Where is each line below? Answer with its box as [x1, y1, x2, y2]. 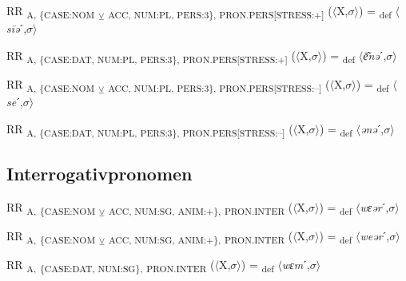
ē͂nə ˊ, [363, 46, 387, 63]
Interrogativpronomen [6, 161, 193, 186]
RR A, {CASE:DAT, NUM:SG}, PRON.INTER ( [6, 256, 215, 275]
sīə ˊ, [6, 20, 27, 37]
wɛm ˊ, [281, 256, 310, 273]
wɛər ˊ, [360, 198, 389, 215]
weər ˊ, [360, 228, 390, 244]
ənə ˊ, [360, 120, 384, 137]
